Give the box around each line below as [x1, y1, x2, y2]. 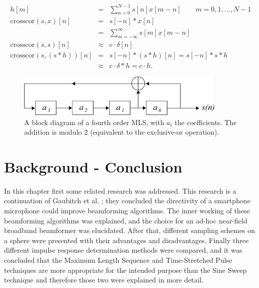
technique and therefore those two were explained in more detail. [4, 274, 204, 285]
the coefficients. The [175, 117, 237, 127]
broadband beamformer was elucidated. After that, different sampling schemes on [4, 225, 255, 236]
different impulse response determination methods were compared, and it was [4, 245, 242, 255]
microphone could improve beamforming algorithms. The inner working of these [4, 205, 250, 216]
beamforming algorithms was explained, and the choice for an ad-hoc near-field [4, 215, 247, 225]
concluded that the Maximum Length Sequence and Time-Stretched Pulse [4, 255, 232, 265]
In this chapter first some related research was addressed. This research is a [4, 185, 236, 196]
